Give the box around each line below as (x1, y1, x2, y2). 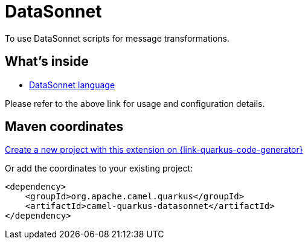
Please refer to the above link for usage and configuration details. (5, 98, 265, 109)
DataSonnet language (29, 79, 115, 90)
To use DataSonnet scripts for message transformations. (5, 33, 229, 43)
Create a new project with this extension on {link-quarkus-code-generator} (5, 144, 303, 155)
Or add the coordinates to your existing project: (5, 163, 193, 174)
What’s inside (5, 54, 89, 69)
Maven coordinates (5, 119, 124, 135)
